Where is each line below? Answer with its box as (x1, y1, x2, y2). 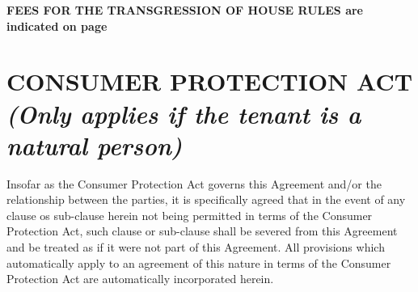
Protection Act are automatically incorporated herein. (6, 270, 274, 287)
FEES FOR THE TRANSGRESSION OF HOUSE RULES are (6, 2, 363, 18)
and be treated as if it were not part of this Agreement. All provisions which (6, 239, 385, 256)
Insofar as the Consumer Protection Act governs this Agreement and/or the (6, 175, 382, 192)
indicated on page (6, 17, 108, 34)
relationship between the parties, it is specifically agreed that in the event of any (6, 191, 406, 208)
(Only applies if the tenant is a (6, 96, 361, 130)
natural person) (6, 128, 183, 162)
